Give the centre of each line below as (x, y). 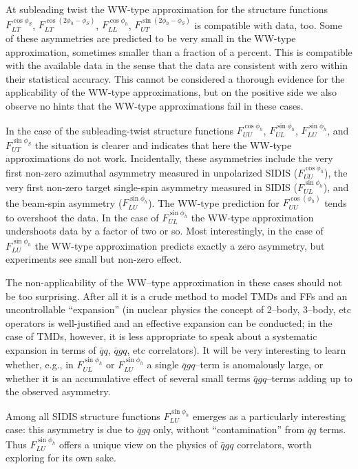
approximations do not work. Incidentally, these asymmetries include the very (169, 158)
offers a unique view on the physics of (138, 444)
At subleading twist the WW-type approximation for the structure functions (167, 9)
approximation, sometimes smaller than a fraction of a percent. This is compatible (179, 51)
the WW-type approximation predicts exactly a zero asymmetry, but (180, 245)
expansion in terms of (51, 349)
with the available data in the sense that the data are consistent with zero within (177, 65)
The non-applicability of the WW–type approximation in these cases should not (174, 282)
